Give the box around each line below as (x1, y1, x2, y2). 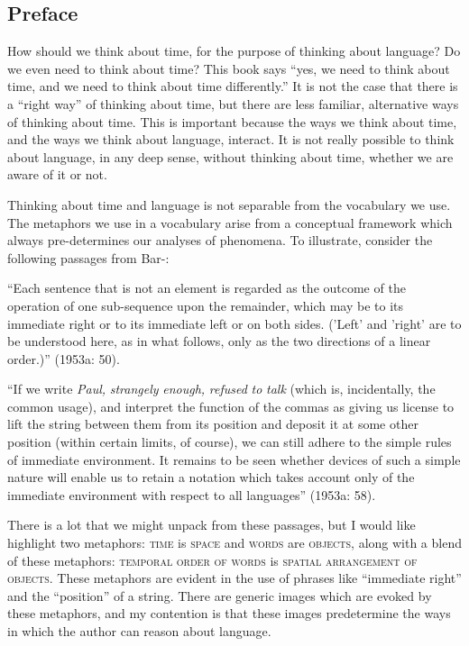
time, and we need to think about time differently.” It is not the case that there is (7, 77, 458, 96)
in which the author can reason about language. (7, 622, 271, 641)
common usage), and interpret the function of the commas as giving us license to (7, 396, 455, 415)
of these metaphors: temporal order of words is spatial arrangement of (7, 550, 418, 569)
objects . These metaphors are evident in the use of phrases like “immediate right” (7, 569, 462, 587)
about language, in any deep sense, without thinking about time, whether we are (7, 147, 454, 166)
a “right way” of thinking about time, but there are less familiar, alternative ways (7, 94, 459, 113)
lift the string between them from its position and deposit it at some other (7, 414, 418, 433)
